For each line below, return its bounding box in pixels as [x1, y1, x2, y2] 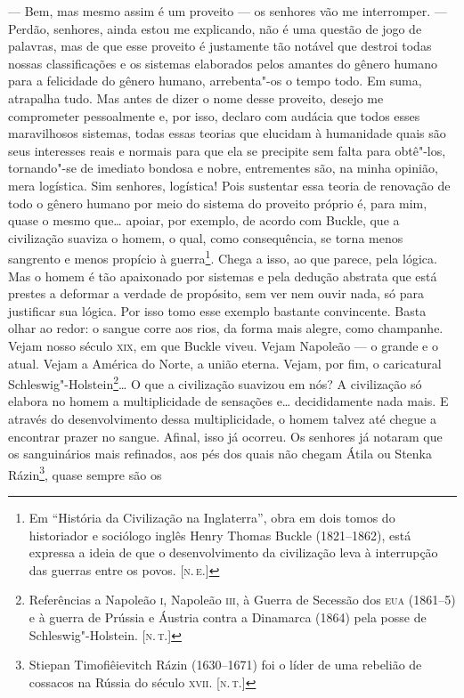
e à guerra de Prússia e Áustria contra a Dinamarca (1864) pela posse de [28, 607, 427, 626]
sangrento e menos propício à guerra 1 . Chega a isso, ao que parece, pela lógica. [8, 247, 437, 267]
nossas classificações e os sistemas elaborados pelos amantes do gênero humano [8, 53, 438, 72]
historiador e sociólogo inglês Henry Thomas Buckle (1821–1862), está [28, 525, 411, 544]
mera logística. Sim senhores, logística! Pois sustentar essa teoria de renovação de [8, 175, 451, 194]
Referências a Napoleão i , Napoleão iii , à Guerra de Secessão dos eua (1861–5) [28, 590, 456, 609]
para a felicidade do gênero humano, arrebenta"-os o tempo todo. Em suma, [8, 71, 422, 90]
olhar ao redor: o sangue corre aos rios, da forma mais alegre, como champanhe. [8, 319, 444, 337]
